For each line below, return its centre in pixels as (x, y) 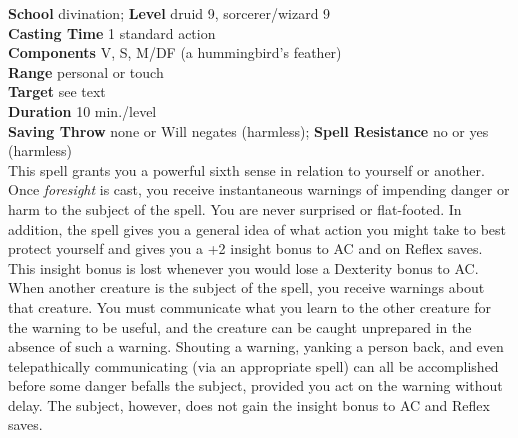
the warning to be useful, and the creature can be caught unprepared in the (240, 326)
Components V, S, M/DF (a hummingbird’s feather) (175, 52)
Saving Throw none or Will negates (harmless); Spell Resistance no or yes (248, 130)
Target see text (57, 91)
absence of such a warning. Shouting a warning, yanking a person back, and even (256, 346)
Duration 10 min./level (82, 110)
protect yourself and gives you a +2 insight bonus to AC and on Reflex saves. (245, 248)
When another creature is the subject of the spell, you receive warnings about (246, 287)
